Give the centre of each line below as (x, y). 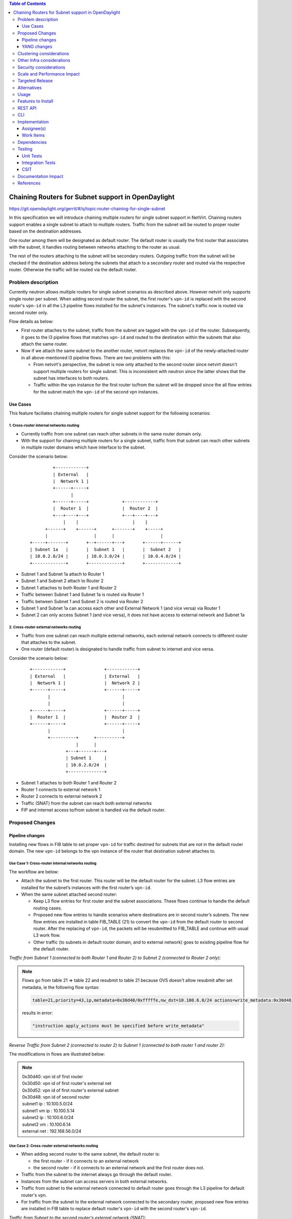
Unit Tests (32, 156)
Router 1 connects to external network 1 (61, 789)
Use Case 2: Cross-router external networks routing (54, 1146)
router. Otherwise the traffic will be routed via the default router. (73, 270)
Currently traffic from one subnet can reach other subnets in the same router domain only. (111, 433)
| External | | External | (85, 676)
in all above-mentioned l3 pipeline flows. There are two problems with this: (96, 357)
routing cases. (48, 908)
